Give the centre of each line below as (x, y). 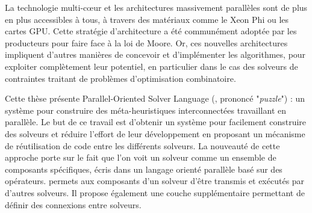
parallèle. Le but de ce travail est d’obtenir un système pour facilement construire (156, 122)
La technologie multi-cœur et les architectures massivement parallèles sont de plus (156, 7)
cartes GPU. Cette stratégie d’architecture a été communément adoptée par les (151, 31)
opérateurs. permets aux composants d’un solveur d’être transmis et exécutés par (155, 181)
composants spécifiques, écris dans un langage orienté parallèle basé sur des (144, 169)
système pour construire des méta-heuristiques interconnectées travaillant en (146, 110)
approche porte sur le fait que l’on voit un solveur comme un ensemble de (141, 157)
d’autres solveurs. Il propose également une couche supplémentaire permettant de (155, 192)
